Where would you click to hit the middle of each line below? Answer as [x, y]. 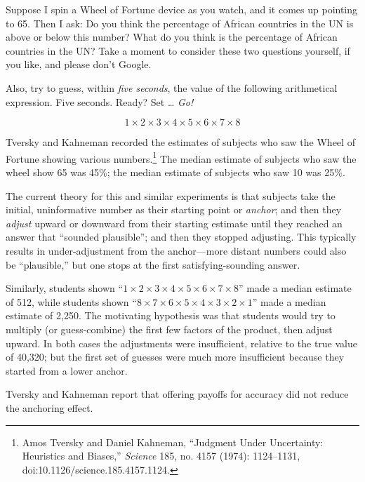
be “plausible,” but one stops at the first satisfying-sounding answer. [153, 264]
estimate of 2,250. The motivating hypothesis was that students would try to [171, 315]
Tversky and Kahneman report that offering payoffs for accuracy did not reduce [177, 394]
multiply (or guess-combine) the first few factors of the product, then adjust [169, 329]
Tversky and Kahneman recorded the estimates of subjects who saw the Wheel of [180, 142]
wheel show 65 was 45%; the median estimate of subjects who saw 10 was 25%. [175, 172]
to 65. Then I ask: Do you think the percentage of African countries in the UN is [180, 23]
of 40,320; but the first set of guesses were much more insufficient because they [175, 357]
